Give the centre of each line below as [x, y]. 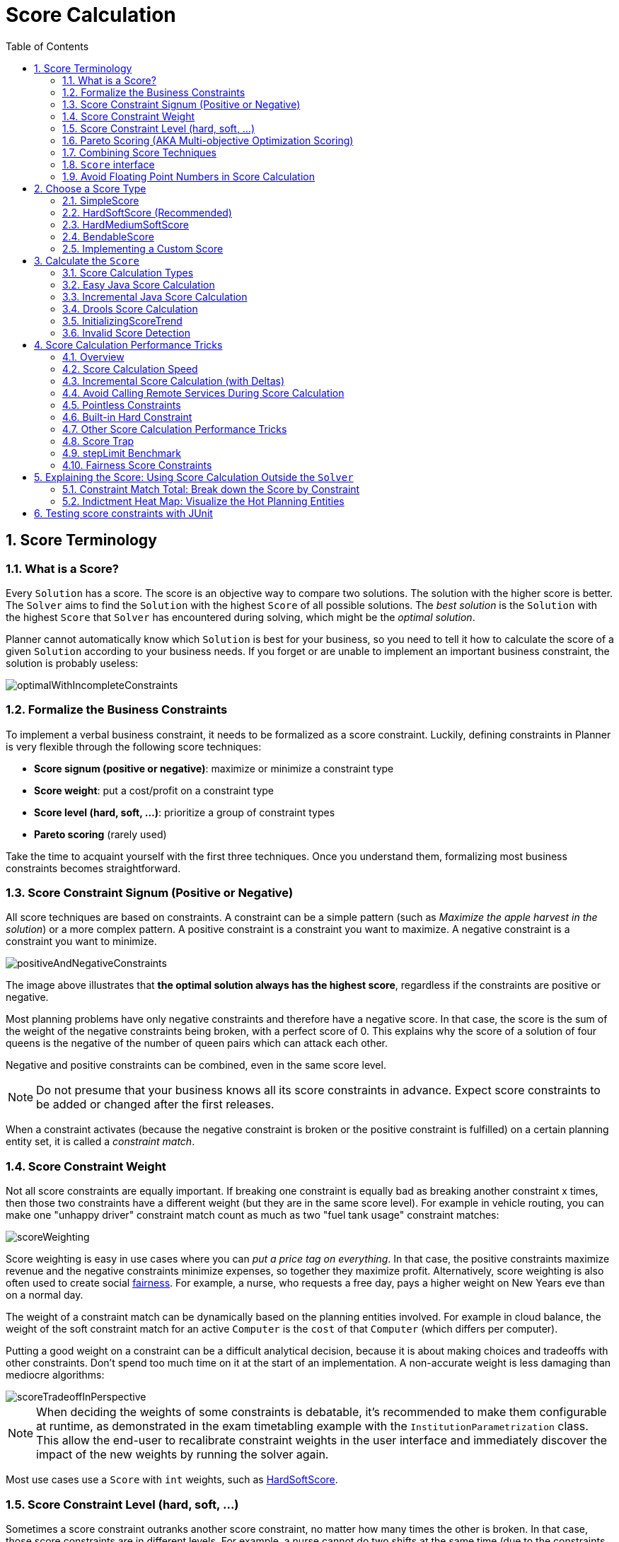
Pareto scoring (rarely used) [100, 834]
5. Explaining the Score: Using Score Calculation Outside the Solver [194, 477]
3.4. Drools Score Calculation [130, 308]
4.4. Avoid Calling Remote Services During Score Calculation [203, 393]
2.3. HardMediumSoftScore [126, 224]
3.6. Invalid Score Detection [126, 332]
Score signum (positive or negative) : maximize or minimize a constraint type [214, 768]
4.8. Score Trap [98, 441]
